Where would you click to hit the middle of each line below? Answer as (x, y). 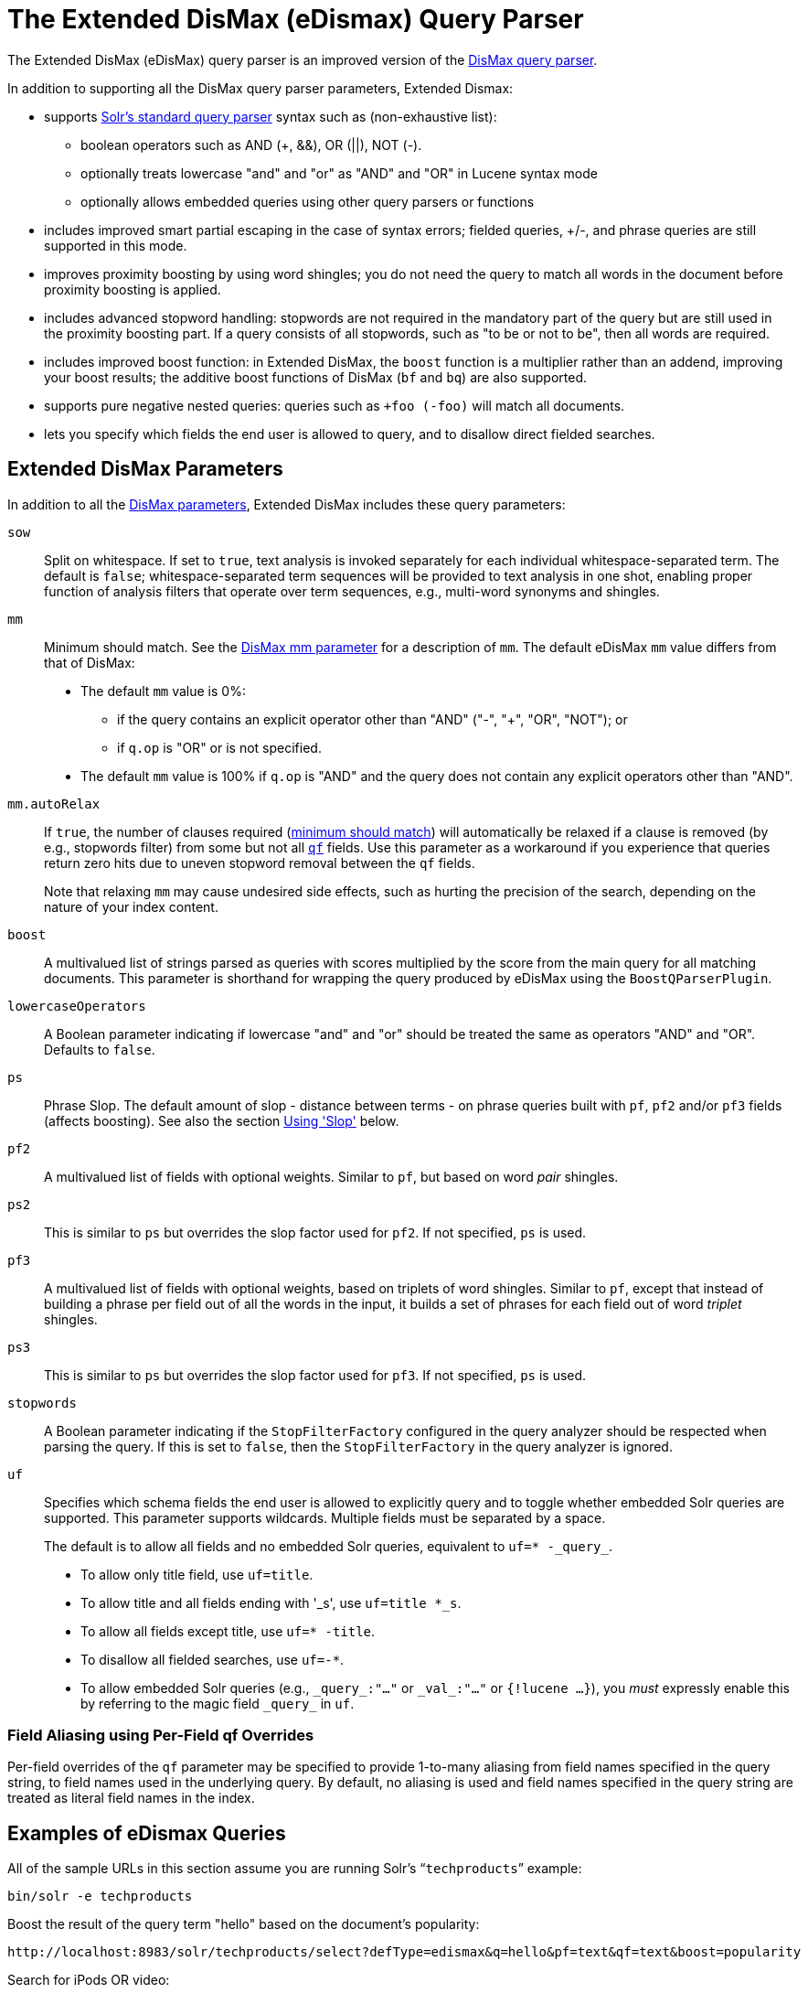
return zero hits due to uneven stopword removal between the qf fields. (260, 863)
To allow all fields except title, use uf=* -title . (228, 1631)
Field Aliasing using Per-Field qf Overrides (161, 1735)
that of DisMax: (90, 662)
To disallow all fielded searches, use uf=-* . (213, 1659)
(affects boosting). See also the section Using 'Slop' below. (222, 1120)
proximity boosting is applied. (133, 289)
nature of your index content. (131, 906)
